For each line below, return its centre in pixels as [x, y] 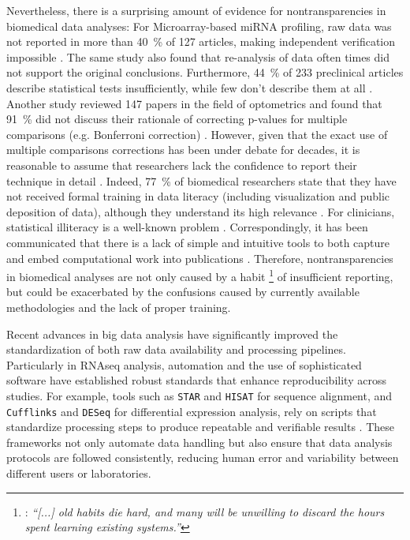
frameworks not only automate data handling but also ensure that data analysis [199, 442]
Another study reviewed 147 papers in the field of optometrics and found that [194, 103]
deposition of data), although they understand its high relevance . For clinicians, [201, 211]
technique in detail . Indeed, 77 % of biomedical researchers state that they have [201, 180]
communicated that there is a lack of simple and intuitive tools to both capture [198, 242]
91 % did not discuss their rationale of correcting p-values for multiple [177, 119]
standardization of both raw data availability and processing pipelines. [176, 349]
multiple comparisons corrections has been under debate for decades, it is [183, 150]
